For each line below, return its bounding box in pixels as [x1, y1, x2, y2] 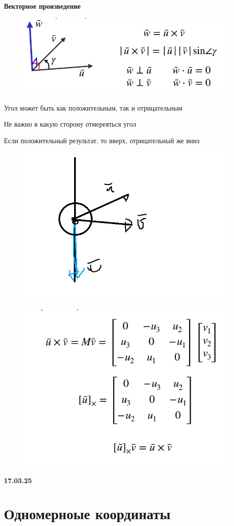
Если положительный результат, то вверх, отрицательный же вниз [4, 135, 200, 145]
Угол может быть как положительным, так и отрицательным [4, 102, 183, 113]
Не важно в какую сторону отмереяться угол [4, 119, 136, 129]
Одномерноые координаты [4, 504, 171, 524]
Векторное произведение [4, 1, 81, 11]
